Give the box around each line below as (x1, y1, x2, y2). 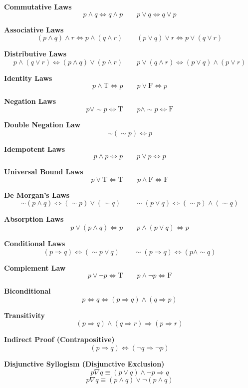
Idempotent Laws (4, 143, 65, 154)
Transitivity (4, 310, 45, 320)
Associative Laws (4, 24, 64, 34)
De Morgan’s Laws (4, 189, 70, 200)
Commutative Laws (4, 1, 72, 11)
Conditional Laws (4, 238, 65, 248)
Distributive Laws (4, 48, 66, 59)
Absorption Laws (4, 214, 64, 224)
